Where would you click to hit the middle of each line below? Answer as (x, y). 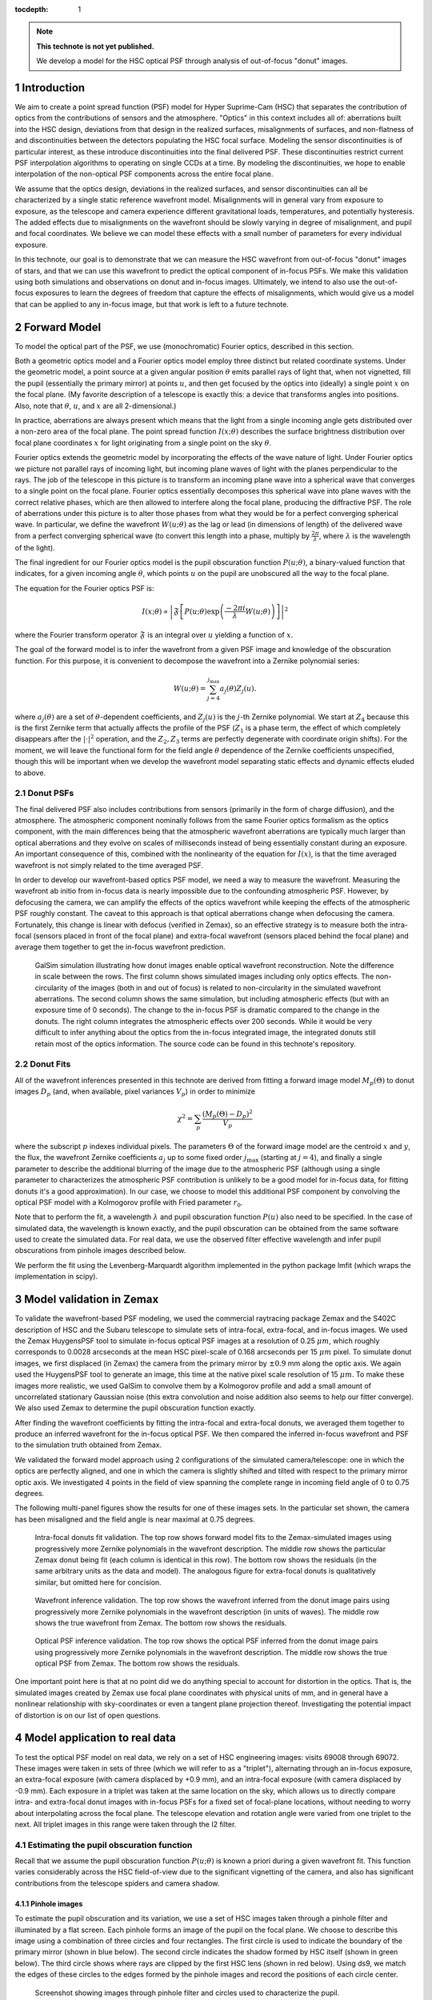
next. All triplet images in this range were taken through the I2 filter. (126, 1824)
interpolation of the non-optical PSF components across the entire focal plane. (144, 174)
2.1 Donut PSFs (44, 794)
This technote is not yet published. (96, 46)
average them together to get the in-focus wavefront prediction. (120, 947)
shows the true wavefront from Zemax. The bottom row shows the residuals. (161, 1622)
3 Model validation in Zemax (87, 1300)
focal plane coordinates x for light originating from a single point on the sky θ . (143, 442)
